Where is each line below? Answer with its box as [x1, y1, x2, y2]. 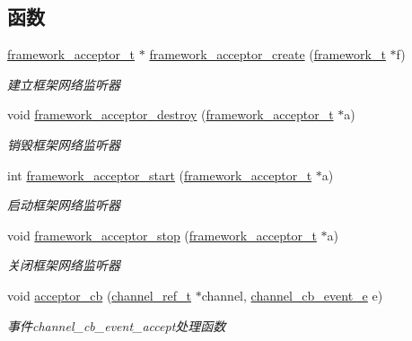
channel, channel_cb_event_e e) [201, 285, 383, 304]
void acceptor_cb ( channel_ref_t [7, 285, 192, 304]
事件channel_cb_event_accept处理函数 [7, 316, 226, 335]
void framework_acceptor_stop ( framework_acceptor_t [7, 225, 317, 244]
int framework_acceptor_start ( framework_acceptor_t [7, 165, 312, 184]
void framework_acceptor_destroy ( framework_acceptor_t [7, 105, 334, 124]
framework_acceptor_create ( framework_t [149, 45, 386, 64]
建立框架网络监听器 [7, 74, 120, 93]
